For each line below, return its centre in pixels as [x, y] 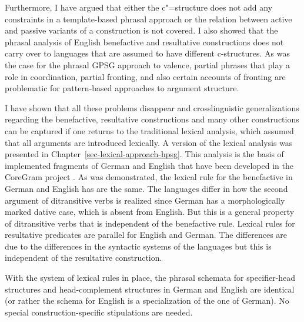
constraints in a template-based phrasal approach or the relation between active [148, 19]
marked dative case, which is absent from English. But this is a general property [150, 212]
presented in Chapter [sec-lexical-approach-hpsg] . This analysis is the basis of [144, 154]
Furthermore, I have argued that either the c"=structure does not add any [139, 7]
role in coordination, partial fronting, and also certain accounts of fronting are [145, 76]
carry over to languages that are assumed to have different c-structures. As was [147, 53]
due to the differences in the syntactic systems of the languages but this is [138, 246]
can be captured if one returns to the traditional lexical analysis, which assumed [149, 130]
